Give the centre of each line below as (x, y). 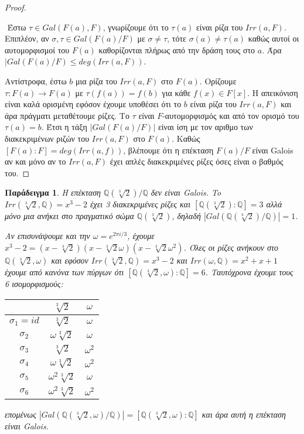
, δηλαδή (186, 216)
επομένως (21, 414)
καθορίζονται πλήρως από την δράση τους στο (177, 49)
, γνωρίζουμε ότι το (136, 27)
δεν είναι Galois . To (186, 192)
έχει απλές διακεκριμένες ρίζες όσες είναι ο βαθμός (197, 161)
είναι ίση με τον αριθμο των (205, 127)
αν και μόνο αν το (35, 161)
